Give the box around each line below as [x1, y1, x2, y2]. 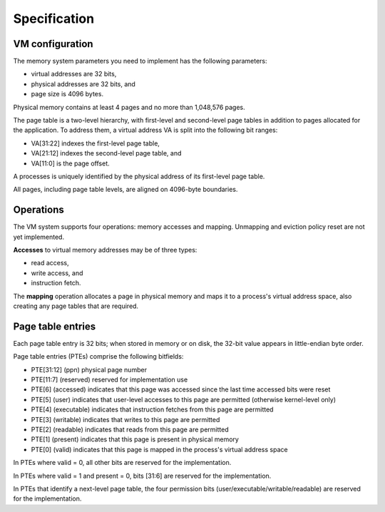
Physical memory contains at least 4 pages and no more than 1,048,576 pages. [13, 103, 245, 111]
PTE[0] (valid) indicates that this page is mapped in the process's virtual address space [31, 445, 288, 454]
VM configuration [13, 38, 93, 50]
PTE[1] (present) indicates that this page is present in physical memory [31, 435, 239, 444]
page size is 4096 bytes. [31, 90, 103, 98]
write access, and [31, 268, 83, 277]
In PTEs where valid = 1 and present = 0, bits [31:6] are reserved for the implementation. [13, 471, 272, 480]
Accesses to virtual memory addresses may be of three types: [13, 246, 197, 255]
